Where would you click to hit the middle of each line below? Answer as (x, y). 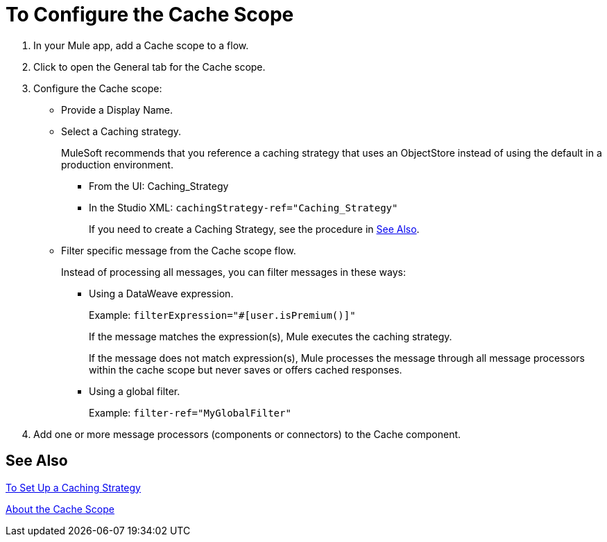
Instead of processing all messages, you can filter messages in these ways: (233, 272)
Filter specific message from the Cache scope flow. (179, 250)
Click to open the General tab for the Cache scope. (149, 67)
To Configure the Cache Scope (150, 15)
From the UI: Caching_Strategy (159, 186)
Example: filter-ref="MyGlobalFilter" (190, 412)
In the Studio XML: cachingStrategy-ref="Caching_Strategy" (243, 207)
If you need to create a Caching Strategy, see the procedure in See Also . (254, 229)
